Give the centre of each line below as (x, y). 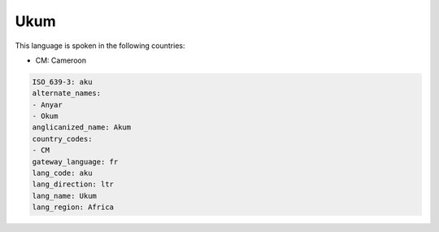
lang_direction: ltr (73, 184)
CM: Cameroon (61, 60)
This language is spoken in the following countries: (100, 46)
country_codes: (62, 139)
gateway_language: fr (75, 162)
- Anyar (47, 105)
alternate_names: (67, 93)
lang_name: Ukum (65, 196)
